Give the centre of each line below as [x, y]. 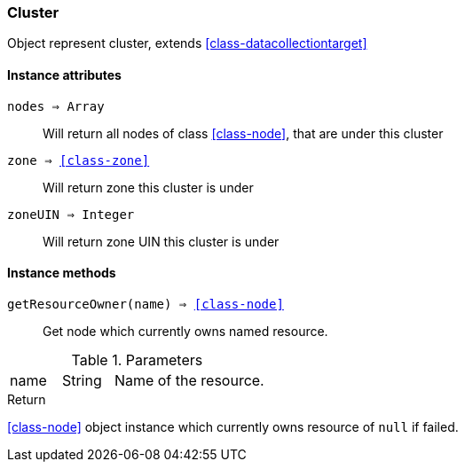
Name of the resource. [189, 380]
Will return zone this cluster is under [148, 187]
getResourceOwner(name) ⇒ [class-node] [146, 304]
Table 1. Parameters [137, 360]
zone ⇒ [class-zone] [79, 160]
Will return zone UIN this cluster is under [161, 241]
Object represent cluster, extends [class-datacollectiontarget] [187, 43]
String [82, 380]
